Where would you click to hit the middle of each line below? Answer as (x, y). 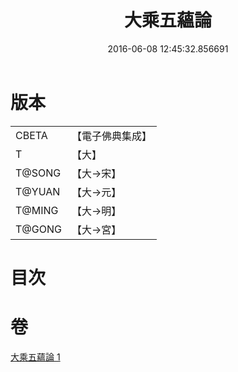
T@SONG (38, 173)
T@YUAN (38, 191)
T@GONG (38, 229)
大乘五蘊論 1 (35, 357)
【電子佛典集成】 (111, 136)
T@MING (37, 210)
